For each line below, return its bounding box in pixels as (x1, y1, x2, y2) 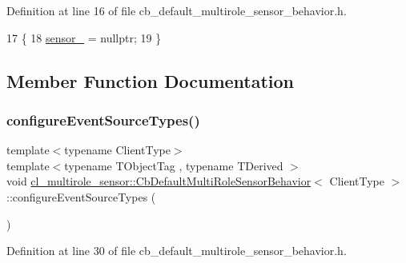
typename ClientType (64, 141, 171, 158)
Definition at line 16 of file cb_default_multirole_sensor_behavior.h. (6, 2, 347, 18)
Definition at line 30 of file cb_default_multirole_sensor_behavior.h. (6, 242, 347, 259)
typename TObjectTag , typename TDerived (64, 157, 283, 173)
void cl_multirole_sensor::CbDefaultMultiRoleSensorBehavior (6, 173, 312, 189)
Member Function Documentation (6, 68, 295, 93)
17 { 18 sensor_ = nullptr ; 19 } (6, 29, 162, 46)
